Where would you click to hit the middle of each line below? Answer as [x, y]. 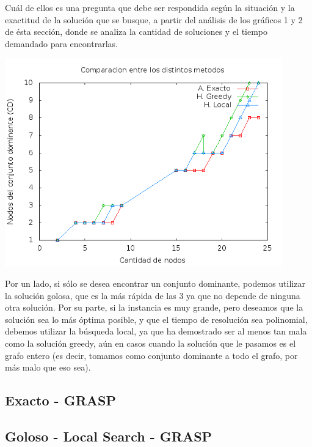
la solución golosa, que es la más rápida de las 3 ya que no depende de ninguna [153, 295]
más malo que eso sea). [48, 367]
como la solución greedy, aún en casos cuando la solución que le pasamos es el [151, 343]
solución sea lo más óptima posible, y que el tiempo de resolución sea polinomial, [156, 319]
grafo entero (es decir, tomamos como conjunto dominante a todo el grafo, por [151, 355]
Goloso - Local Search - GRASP [109, 436]
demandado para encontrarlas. [61, 43]
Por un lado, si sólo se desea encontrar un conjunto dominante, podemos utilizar [155, 283]
